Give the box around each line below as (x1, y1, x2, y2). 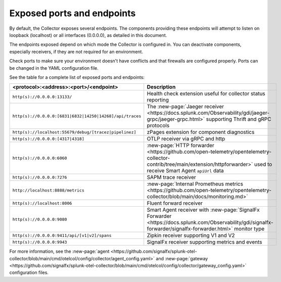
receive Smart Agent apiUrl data (147, 167, 224, 174)
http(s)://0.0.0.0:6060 (12, 155, 67, 161)
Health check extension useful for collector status (147, 90, 265, 97)
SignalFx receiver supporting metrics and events (147, 239, 262, 246)
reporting (147, 97, 169, 104)
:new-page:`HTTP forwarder (147, 142, 215, 149)
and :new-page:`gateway (156, 255, 208, 261)
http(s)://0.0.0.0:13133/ (12, 94, 72, 100)
